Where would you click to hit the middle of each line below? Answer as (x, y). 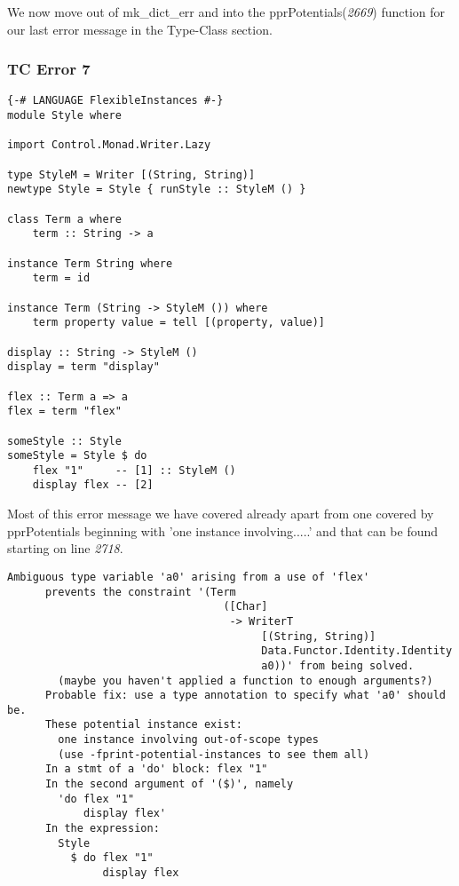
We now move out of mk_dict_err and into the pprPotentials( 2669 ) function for (226, 12)
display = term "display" (83, 367)
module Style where (64, 116)
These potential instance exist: (143, 725)
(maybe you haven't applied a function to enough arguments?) (245, 680)
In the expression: (102, 829)
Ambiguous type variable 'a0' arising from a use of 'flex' (189, 577)
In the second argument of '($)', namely (169, 784)
